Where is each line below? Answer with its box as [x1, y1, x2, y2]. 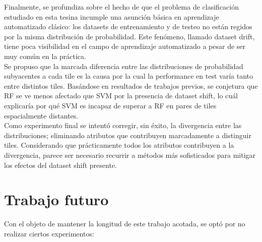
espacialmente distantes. [4, 110, 79, 120]
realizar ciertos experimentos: [4, 228, 94, 238]
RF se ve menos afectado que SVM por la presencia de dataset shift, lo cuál [4, 90, 238, 101]
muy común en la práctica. [4, 50, 86, 61]
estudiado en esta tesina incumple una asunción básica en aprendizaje [4, 11, 219, 22]
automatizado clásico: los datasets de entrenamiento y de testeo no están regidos [4, 21, 252, 32]
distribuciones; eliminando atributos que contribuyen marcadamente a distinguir [4, 130, 251, 140]
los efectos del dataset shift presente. [4, 159, 117, 170]
